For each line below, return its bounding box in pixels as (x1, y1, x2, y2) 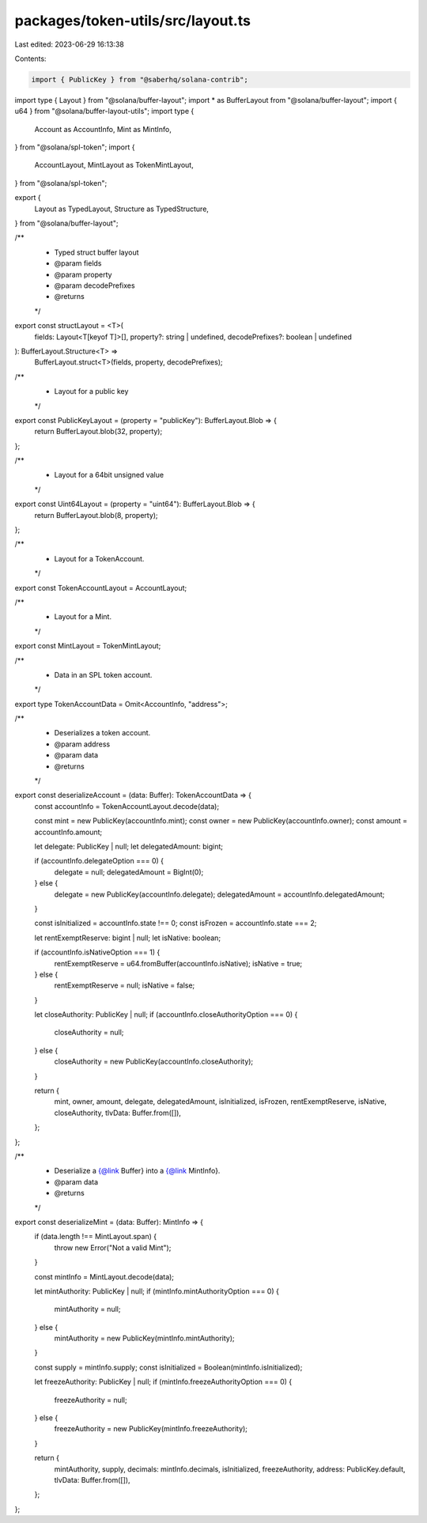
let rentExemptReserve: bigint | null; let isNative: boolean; (34, 933, 221, 943)
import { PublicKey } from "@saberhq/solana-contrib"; (31, 75, 248, 84)
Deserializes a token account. (54, 728, 151, 738)
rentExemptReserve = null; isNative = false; (54, 981, 195, 990)
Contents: (14, 54, 47, 63)
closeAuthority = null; (54, 1028, 124, 1037)
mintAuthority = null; (54, 1305, 121, 1314)
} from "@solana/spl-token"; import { (14, 142, 135, 152)
